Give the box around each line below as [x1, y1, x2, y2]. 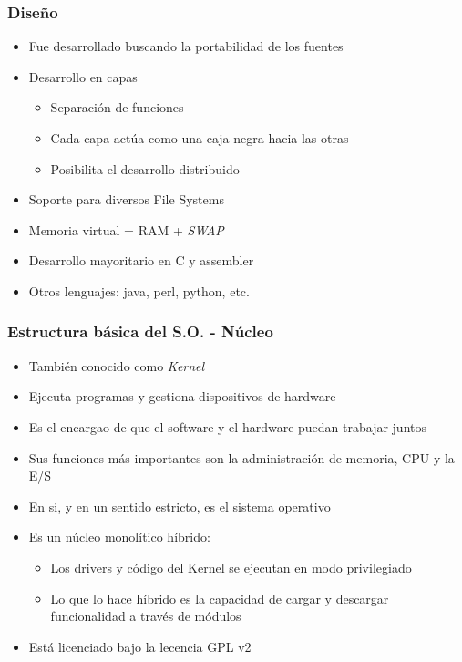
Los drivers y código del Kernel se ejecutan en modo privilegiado [50, 557, 412, 576]
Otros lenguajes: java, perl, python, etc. [28, 281, 250, 300]
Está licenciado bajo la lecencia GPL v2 [28, 636, 252, 656]
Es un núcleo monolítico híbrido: [28, 527, 210, 546]
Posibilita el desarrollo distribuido [50, 159, 240, 178]
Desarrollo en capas [28, 67, 138, 86]
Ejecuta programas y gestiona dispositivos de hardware [28, 387, 336, 406]
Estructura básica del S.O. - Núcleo [7, 320, 273, 343]
